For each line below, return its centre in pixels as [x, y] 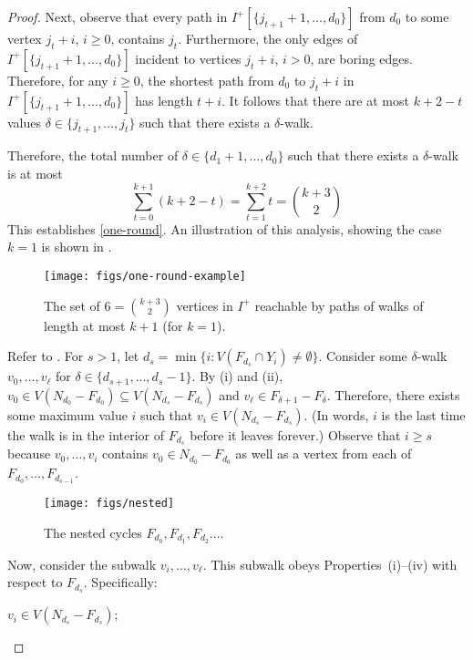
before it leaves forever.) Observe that [295, 434]
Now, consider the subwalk [82, 564]
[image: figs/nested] [109, 504]
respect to [35, 582]
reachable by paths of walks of [339, 305]
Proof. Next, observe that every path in [118, 16]
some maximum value [67, 414]
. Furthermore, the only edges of [268, 38]
